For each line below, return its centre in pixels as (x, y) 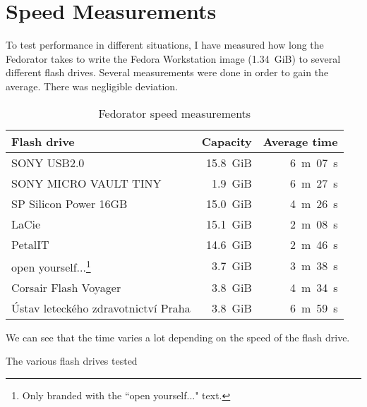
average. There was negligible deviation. (92, 86)
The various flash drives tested (72, 361)
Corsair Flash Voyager (66, 287)
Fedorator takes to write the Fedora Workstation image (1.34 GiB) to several (173, 58)
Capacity (227, 141)
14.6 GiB (229, 244)
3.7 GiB (231, 266)
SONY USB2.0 (48, 162)
